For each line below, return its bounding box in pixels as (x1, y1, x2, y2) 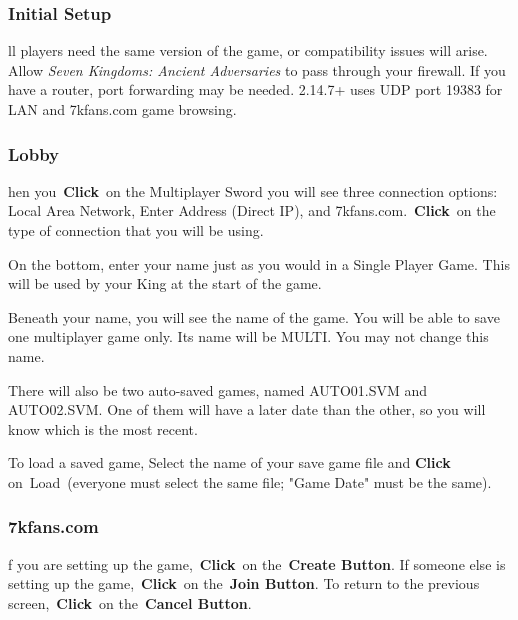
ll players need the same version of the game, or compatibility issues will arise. (8, 40, 488, 61)
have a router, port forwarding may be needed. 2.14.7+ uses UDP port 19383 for (8, 79, 503, 100)
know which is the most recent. (8, 418, 198, 439)
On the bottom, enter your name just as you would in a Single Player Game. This (8, 253, 510, 274)
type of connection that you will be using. (8, 220, 264, 240)
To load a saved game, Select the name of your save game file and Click (8, 452, 451, 473)
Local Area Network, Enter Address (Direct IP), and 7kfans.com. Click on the (8, 200, 496, 221)
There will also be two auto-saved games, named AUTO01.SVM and (8, 379, 428, 400)
